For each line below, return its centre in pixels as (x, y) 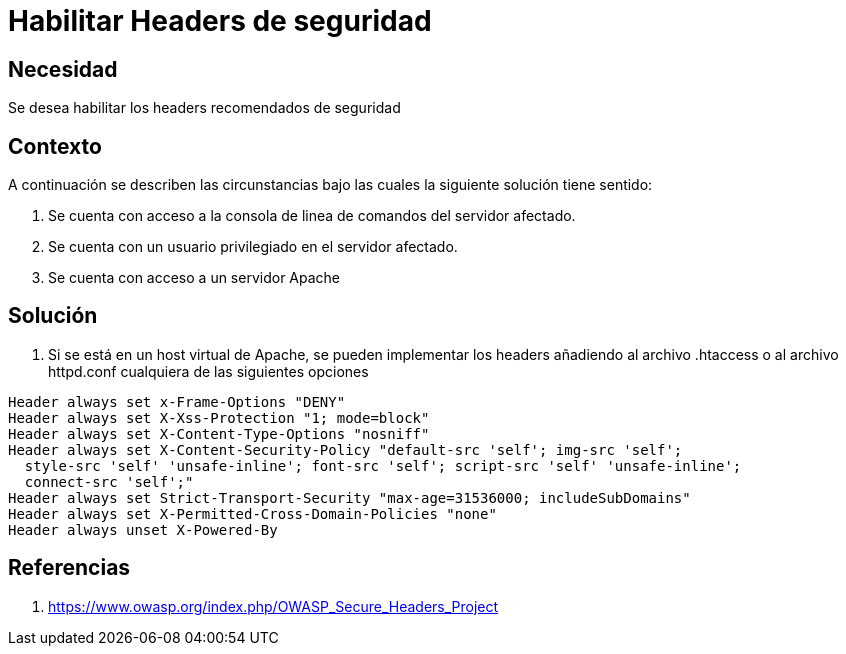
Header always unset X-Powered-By (143, 529)
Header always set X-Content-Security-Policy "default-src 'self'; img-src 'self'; (345, 449)
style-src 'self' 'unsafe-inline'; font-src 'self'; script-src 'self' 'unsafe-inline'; (383, 465)
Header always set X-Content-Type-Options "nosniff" (219, 433)
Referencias (69, 568)
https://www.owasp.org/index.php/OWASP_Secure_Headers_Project (273, 606)
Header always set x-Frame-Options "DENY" (177, 401)
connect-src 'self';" (109, 481)
